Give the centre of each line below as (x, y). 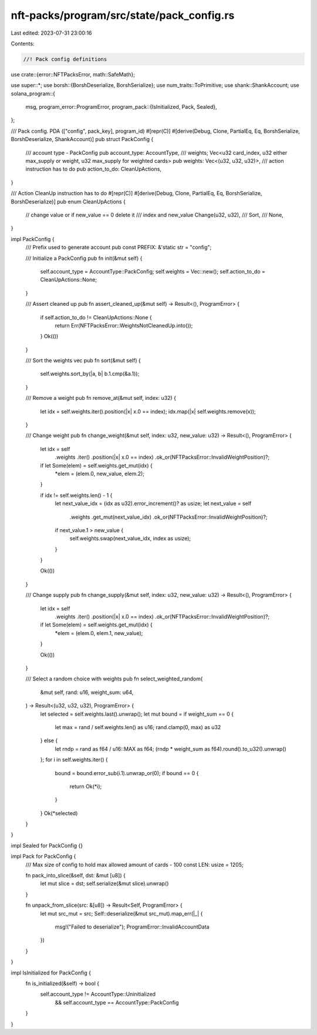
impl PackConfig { (33, 239)
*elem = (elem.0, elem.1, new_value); (99, 633)
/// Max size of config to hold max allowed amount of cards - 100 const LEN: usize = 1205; (134, 864)
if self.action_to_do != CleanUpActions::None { (96, 317)
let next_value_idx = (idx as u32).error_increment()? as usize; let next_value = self (153, 503)
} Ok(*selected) (59, 813)
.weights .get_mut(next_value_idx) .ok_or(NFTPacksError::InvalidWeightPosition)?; (168, 517)
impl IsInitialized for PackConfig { (51, 973)
